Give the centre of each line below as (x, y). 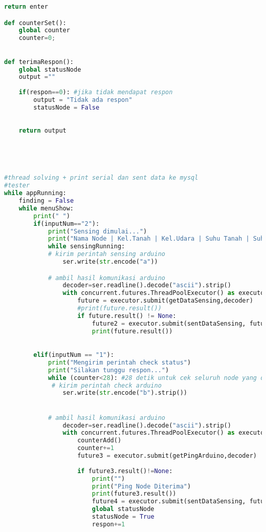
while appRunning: (35, 193)
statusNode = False (66, 107)
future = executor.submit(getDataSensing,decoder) (165, 301)
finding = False (46, 201)
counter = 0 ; (37, 38)
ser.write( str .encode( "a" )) (110, 262)
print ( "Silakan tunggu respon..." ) (108, 370)
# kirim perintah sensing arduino (106, 254)
